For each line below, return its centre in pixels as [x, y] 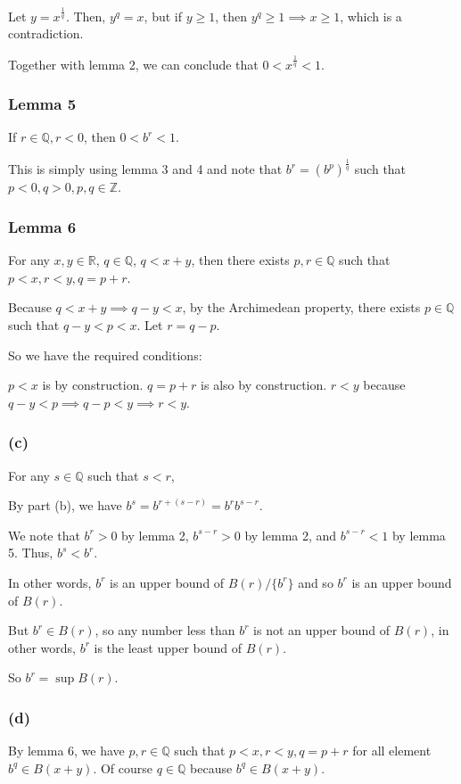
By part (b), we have [65, 505]
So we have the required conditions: [105, 355]
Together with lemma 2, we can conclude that [133, 64]
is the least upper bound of [168, 647]
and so [316, 582]
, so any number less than [165, 630]
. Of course [123, 767]
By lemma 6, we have [66, 751]
